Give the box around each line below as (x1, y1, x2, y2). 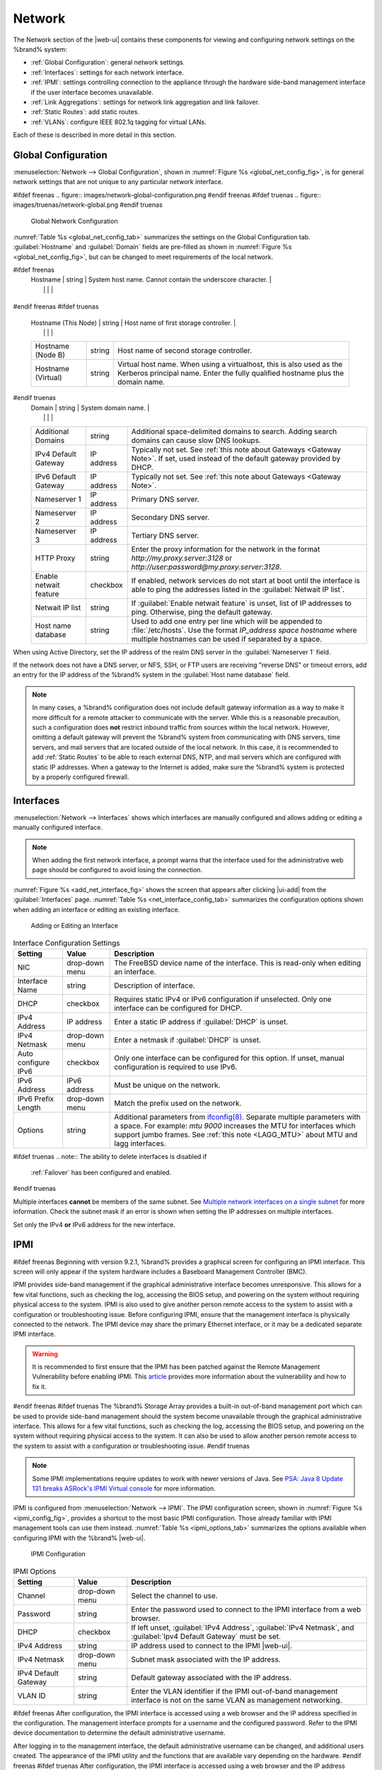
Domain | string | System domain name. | (30, 404, 150, 412)
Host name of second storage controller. (117, 346, 253, 355)
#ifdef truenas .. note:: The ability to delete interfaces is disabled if (13, 1152, 207, 1160)
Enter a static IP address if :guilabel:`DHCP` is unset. (114, 1017, 289, 1027)
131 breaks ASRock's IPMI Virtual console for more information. (32, 1484, 216, 1492)
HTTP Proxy (35, 553, 76, 563)
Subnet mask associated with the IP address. (131, 1654, 281, 1664)
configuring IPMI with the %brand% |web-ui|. (13, 1534, 146, 1542)
